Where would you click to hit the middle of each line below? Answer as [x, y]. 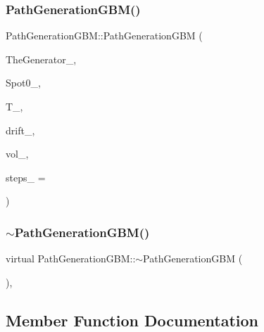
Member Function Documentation [132, 320]
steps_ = [26, 177]
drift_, [20, 130]
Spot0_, [23, 83]
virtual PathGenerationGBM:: [71, 258]
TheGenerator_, [41, 59]
